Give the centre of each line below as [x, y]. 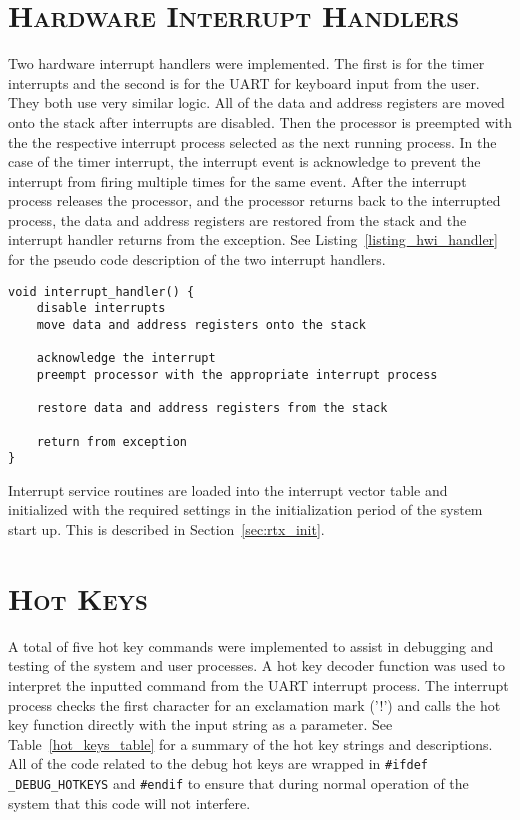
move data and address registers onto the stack [201, 324]
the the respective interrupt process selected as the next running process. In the [252, 141]
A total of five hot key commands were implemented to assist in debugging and [251, 645]
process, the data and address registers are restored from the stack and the [237, 219]
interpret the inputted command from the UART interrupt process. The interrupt [258, 684]
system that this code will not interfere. [129, 802]
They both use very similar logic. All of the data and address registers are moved [256, 102]
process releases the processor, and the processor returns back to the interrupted [254, 200]
